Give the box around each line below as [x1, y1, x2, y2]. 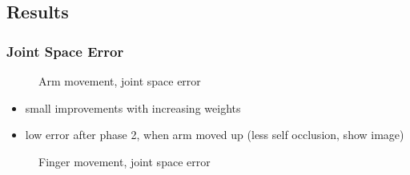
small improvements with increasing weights [25, 99, 241, 116]
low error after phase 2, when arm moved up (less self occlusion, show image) [25, 126, 404, 143]
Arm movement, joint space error [38, 73, 201, 89]
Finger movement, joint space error [38, 153, 211, 169]
